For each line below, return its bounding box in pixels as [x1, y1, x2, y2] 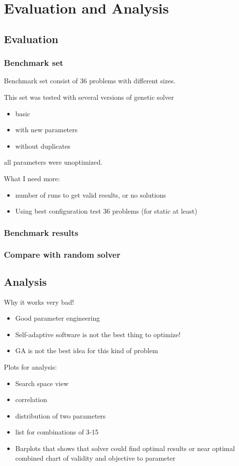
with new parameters [15, 124, 78, 135]
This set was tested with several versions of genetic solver [4, 92, 174, 102]
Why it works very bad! [4, 296, 74, 307]
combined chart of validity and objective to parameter [15, 452, 176, 463]
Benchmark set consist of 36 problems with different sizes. [4, 76, 176, 86]
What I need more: [4, 173, 60, 183]
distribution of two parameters [15, 410, 106, 420]
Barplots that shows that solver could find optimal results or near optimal [15, 443, 235, 453]
